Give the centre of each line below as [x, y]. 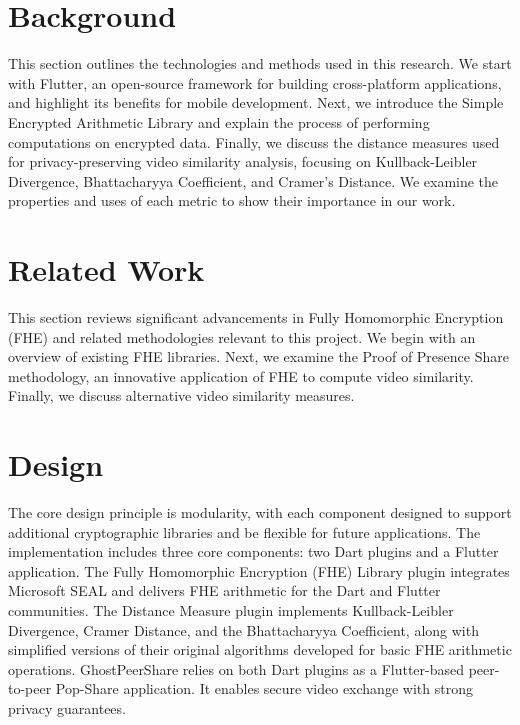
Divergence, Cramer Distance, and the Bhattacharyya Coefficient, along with [243, 629]
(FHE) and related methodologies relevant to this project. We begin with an [242, 336]
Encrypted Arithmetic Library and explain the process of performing [219, 121]
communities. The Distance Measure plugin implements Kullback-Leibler [231, 610]
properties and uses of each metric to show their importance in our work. [232, 200]
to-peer [30, 688]
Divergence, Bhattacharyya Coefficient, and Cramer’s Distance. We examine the [253, 180]
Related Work [106, 269]
